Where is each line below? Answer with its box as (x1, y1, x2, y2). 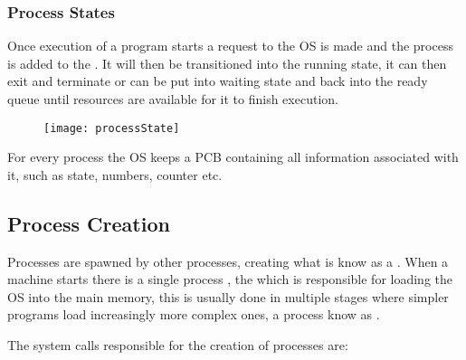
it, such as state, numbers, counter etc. (7, 165, 223, 184)
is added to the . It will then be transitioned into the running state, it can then (7, 53, 447, 72)
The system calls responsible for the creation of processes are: (7, 336, 348, 355)
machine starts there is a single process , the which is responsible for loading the (7, 270, 453, 289)
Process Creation (7, 209, 170, 237)
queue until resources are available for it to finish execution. (7, 90, 338, 108)
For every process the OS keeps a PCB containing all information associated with (7, 147, 459, 166)
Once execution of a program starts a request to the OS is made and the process (7, 36, 453, 55)
